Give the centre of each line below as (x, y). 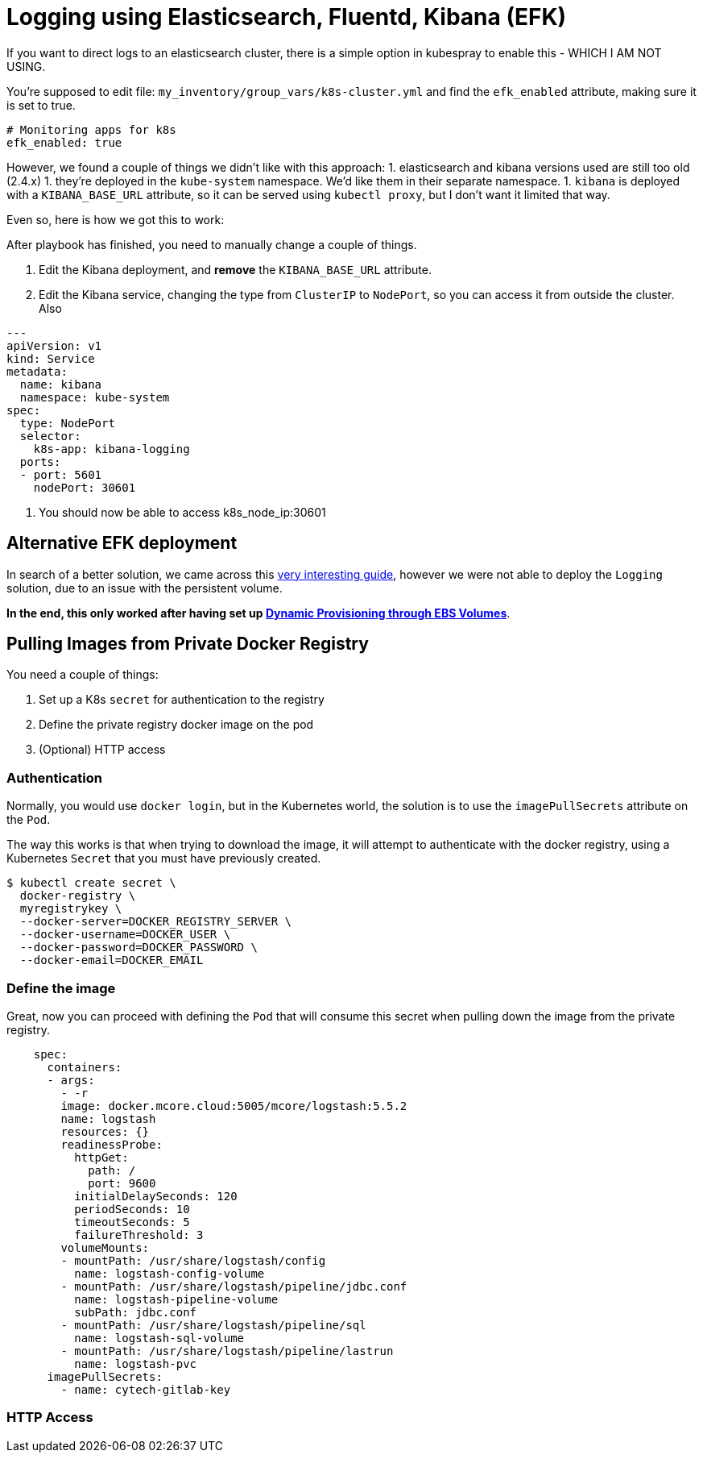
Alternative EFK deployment (122, 543)
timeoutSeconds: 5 (132, 1222)
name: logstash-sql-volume (159, 1338)
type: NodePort (67, 423)
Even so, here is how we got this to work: (116, 219)
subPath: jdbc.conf (136, 1312)
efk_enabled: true (64, 142)
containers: (85, 1067)
